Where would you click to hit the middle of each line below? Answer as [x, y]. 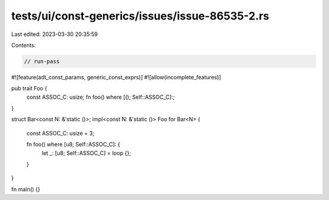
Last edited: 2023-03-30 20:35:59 [55, 34]
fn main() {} [26, 189]
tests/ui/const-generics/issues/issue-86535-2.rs [140, 16]
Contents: [23, 45]
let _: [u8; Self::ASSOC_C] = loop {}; [86, 153]
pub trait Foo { [29, 88]
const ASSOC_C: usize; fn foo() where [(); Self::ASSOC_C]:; [101, 97]
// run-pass [42, 61]
